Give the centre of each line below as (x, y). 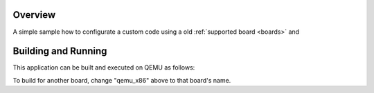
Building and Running (60, 51)
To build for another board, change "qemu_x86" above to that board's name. (122, 80)
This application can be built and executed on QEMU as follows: (104, 68)
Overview (34, 15)
